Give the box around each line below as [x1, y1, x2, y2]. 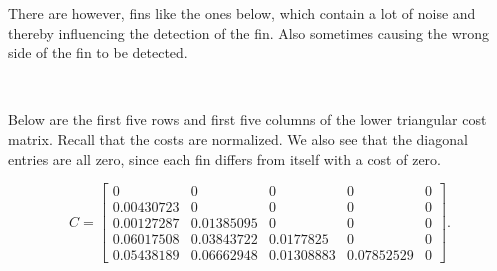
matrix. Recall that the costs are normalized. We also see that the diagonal [8, 128, 468, 149]
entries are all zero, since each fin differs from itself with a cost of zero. [8, 148, 441, 169]
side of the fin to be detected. [8, 42, 188, 63]
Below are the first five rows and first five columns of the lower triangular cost [8, 109, 487, 130]
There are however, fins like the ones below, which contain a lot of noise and [8, 3, 476, 23]
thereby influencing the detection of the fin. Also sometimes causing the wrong [8, 22, 490, 43]
